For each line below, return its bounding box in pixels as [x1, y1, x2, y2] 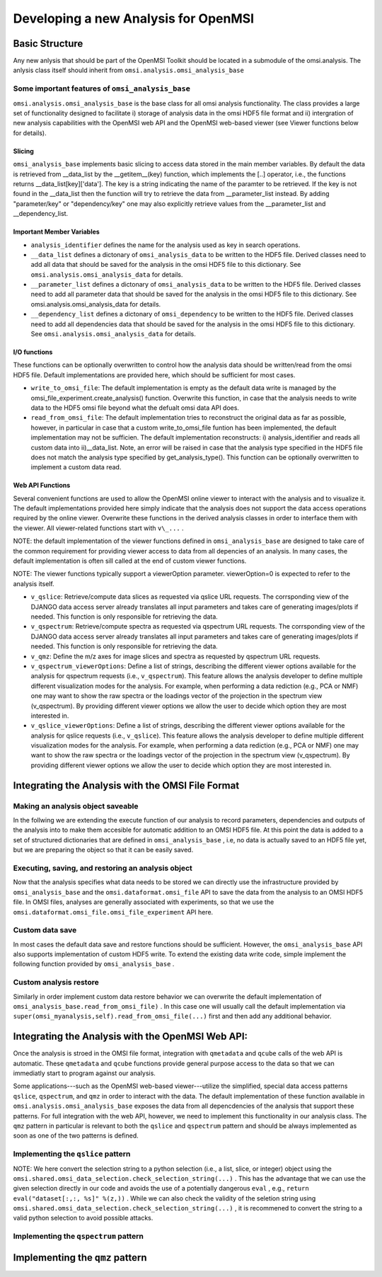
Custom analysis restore [13, 978, 99, 987]
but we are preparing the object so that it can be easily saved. [13, 846, 194, 854]
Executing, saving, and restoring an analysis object [13, 863, 192, 873]
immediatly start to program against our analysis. [13, 1069, 156, 1077]
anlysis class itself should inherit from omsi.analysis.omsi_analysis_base [13, 66, 244, 74]
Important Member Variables [13, 227, 100, 236]
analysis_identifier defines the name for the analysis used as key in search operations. [30, 241, 301, 249]
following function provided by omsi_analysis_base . [13, 960, 175, 968]
